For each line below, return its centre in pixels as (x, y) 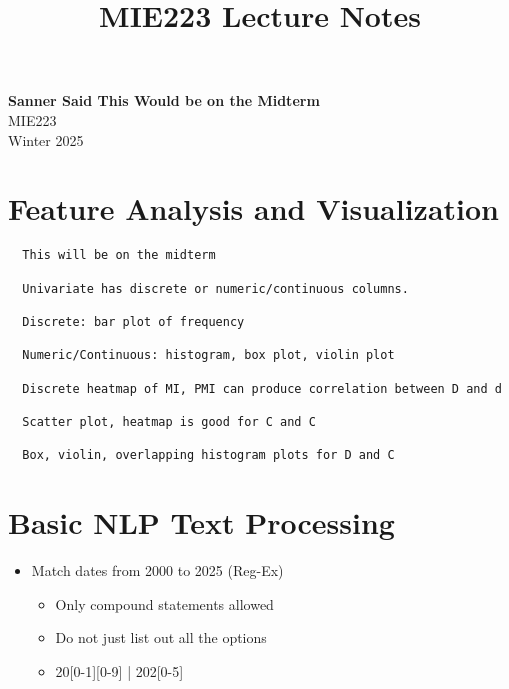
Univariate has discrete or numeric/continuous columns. (215, 288)
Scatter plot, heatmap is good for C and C (169, 421)
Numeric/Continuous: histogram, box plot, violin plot (208, 355)
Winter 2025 (46, 139)
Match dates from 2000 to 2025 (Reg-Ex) (157, 569)
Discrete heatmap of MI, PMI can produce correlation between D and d (262, 388)
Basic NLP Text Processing (201, 522)
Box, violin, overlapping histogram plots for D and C (208, 455)
